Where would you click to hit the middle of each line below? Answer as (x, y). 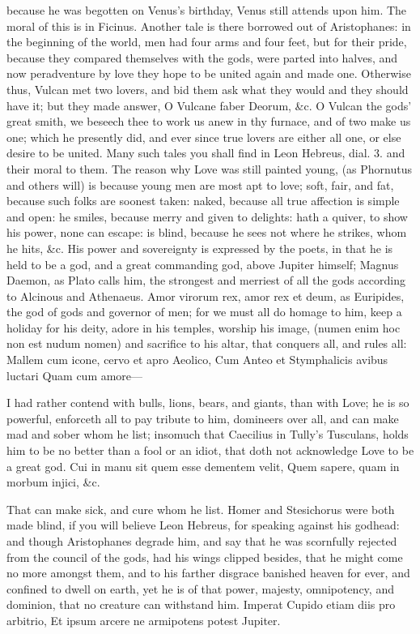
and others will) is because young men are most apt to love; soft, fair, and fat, (200, 184)
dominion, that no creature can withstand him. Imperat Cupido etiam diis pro (201, 604)
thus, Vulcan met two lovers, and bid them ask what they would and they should (208, 89)
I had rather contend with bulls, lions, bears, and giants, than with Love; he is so (208, 403)
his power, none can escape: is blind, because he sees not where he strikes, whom (207, 232)
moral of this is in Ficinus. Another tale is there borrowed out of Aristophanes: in (209, 26)
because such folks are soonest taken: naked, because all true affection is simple (203, 201)
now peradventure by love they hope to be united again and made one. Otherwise (209, 73)
